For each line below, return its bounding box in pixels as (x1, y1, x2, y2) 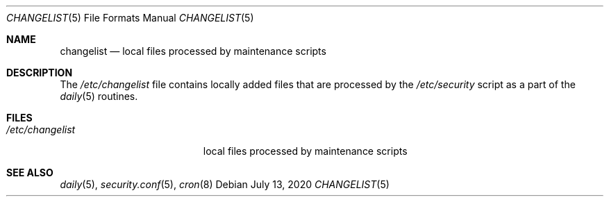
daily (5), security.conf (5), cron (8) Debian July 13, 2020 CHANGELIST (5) (60, 178, 390, 190)
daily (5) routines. (60, 90, 138, 102)
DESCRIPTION (6, 67, 73, 78)
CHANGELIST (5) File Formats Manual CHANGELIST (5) (6, 12, 254, 24)
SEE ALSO (6, 167, 53, 178)
